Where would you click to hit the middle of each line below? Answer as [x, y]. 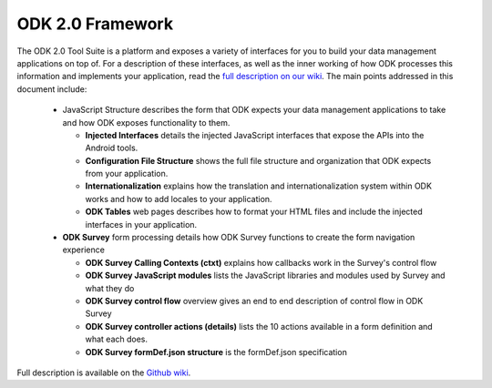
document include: [52, 89]
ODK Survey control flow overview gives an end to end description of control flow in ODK [254, 301]
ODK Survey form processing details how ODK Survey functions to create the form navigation [239, 238]
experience [83, 250]
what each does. [117, 339]
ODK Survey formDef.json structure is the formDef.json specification [216, 352]
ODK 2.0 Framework [95, 24]
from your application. [127, 174]
